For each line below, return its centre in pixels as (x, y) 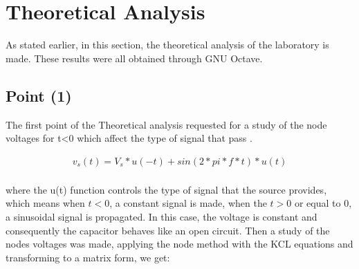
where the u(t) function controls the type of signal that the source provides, (166, 189)
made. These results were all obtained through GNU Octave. (134, 58)
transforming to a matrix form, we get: (88, 257)
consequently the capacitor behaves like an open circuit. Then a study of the (168, 230)
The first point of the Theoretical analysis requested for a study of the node (166, 124)
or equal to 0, (323, 203)
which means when (45, 203)
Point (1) (39, 95)
